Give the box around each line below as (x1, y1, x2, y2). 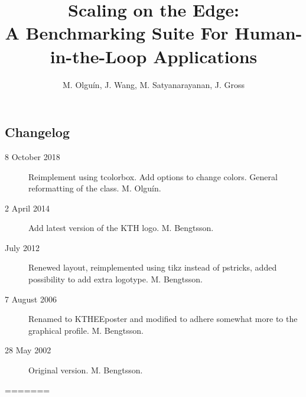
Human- (235, 21, 302, 45)
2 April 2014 (5, 201, 50, 214)
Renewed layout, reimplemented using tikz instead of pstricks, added (28, 261, 277, 274)
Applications (153, 44, 258, 68)
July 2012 (5, 241, 40, 253)
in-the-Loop (50, 44, 147, 68)
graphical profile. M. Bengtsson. (28, 324, 144, 336)
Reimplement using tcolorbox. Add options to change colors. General (28, 170, 278, 183)
